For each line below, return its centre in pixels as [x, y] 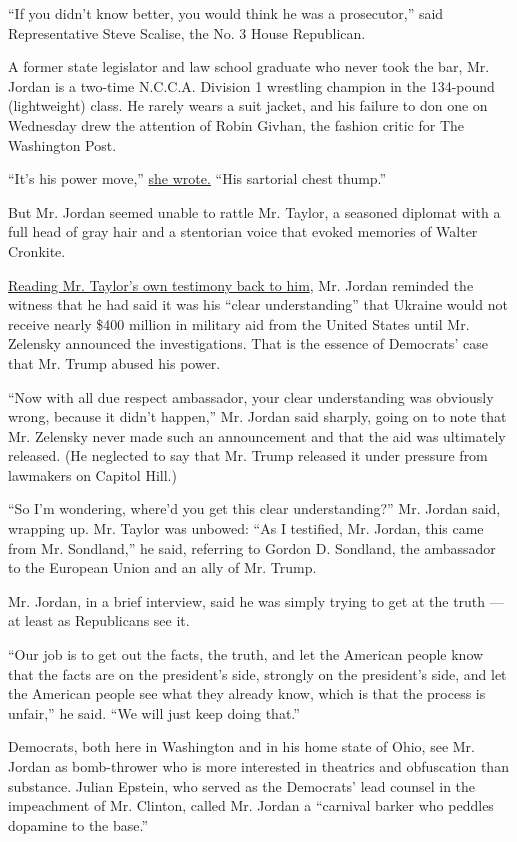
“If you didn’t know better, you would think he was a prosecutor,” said [226, 13]
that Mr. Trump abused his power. [114, 362]
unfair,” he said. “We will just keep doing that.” [154, 712]
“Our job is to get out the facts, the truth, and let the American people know [246, 654]
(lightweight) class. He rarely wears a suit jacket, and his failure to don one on [248, 105]
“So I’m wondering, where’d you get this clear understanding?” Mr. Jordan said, [254, 508]
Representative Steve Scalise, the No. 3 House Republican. [187, 32]
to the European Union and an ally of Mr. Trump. [162, 567]
